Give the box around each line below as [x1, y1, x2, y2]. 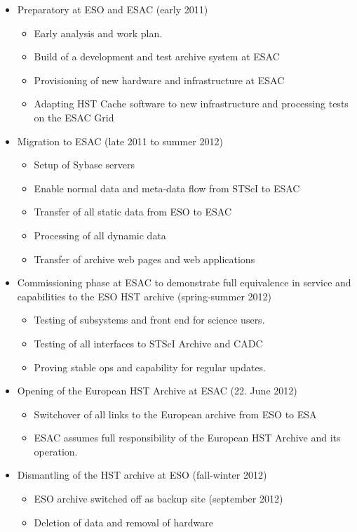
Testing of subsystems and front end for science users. [34, 312, 265, 327]
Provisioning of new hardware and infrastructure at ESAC [34, 72, 285, 87]
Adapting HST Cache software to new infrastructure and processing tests [34, 96, 349, 111]
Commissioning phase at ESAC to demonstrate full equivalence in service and [17, 275, 351, 290]
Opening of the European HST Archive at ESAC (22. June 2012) [17, 383, 297, 398]
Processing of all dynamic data [34, 227, 166, 242]
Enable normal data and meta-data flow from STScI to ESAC [34, 180, 300, 195]
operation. [34, 444, 78, 458]
